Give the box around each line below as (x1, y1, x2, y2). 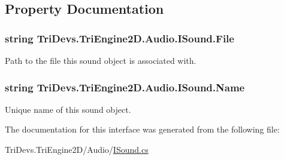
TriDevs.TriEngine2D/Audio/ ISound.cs (5, 143, 149, 155)
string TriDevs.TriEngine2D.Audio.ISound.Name (5, 79, 245, 94)
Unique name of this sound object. (5, 103, 131, 115)
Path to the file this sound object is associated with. (5, 54, 197, 66)
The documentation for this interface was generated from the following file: (5, 123, 280, 136)
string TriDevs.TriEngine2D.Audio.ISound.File (5, 30, 234, 45)
